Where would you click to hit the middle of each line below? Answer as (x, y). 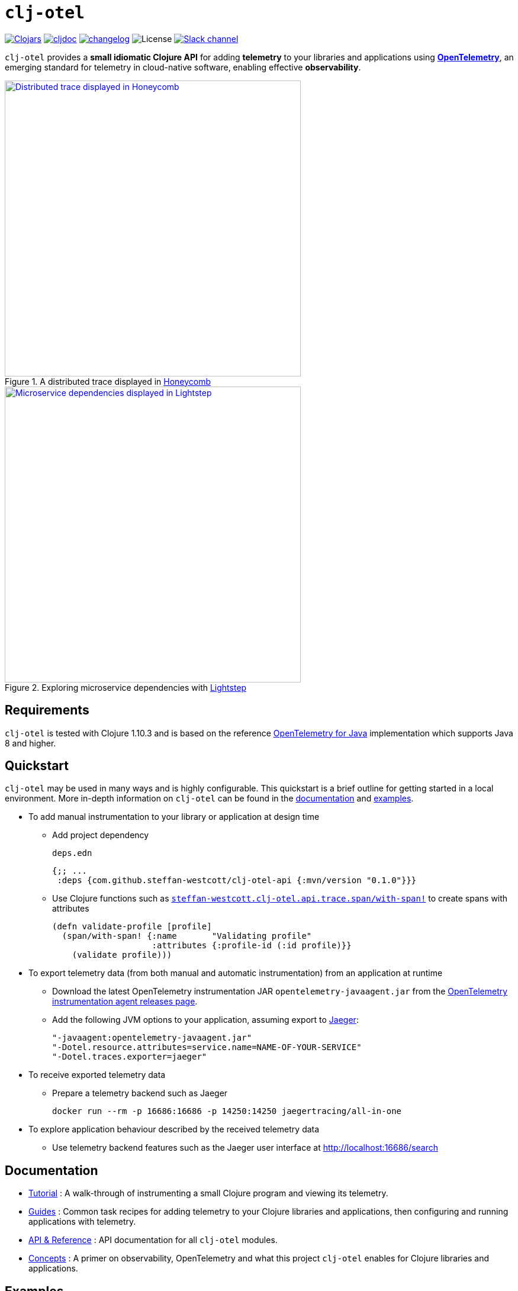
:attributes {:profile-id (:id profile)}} (252, 946)
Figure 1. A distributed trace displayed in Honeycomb (108, 381)
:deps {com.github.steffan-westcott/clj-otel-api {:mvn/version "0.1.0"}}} (237, 880)
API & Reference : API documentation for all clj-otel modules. (153, 1240)
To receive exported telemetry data (97, 1075)
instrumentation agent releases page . (125, 1002)
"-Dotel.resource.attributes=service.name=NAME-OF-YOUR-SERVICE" (207, 1047)
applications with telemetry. (82, 1222)
